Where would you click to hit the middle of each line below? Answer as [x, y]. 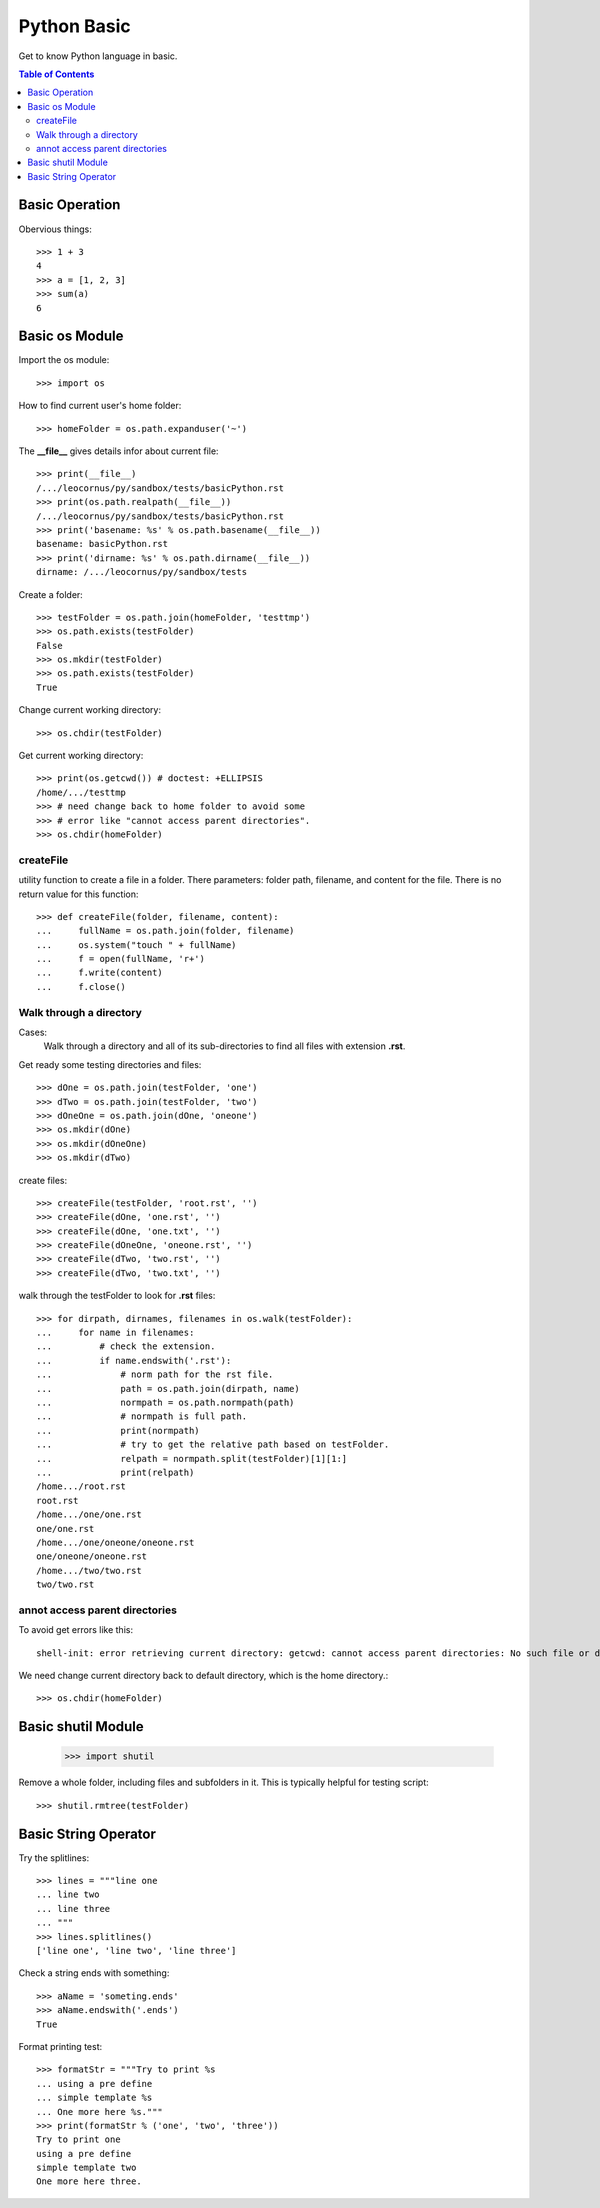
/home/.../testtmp [81, 792]
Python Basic [74, 26]
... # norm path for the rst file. [155, 1374]
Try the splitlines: [54, 1857]
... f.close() [81, 986]
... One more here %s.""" [100, 2111]
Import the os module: [64, 360]
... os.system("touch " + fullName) [136, 944]
